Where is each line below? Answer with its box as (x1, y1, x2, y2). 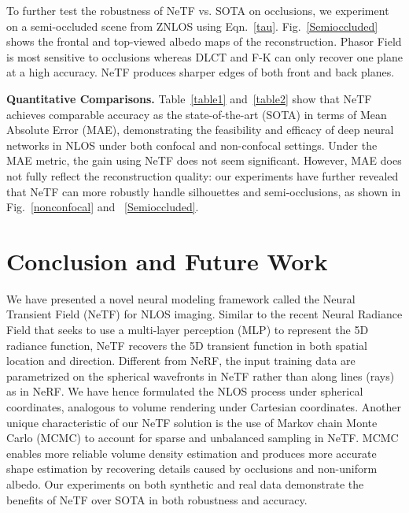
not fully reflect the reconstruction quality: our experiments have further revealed (6, 167, 399, 184)
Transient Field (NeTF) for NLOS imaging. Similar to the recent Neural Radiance (6, 306, 403, 322)
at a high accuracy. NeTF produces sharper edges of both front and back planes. (6, 64, 395, 80)
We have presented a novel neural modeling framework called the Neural (6, 290, 356, 307)
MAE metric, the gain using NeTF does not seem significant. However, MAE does (6, 152, 402, 169)
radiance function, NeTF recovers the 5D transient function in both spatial (6, 336, 367, 353)
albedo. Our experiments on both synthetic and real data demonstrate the (6, 475, 364, 492)
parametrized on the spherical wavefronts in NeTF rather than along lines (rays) (6, 367, 395, 384)
